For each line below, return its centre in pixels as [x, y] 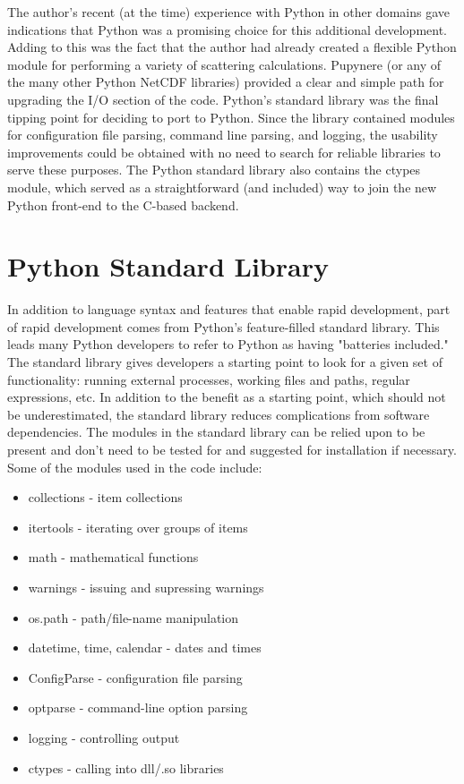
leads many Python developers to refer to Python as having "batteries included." [228, 344]
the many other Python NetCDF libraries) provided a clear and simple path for [226, 82]
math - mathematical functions [113, 557]
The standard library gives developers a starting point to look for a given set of [225, 362]
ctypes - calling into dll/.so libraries [126, 767]
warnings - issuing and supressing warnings [146, 587]
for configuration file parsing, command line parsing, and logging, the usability [223, 135]
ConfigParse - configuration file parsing [135, 677]
